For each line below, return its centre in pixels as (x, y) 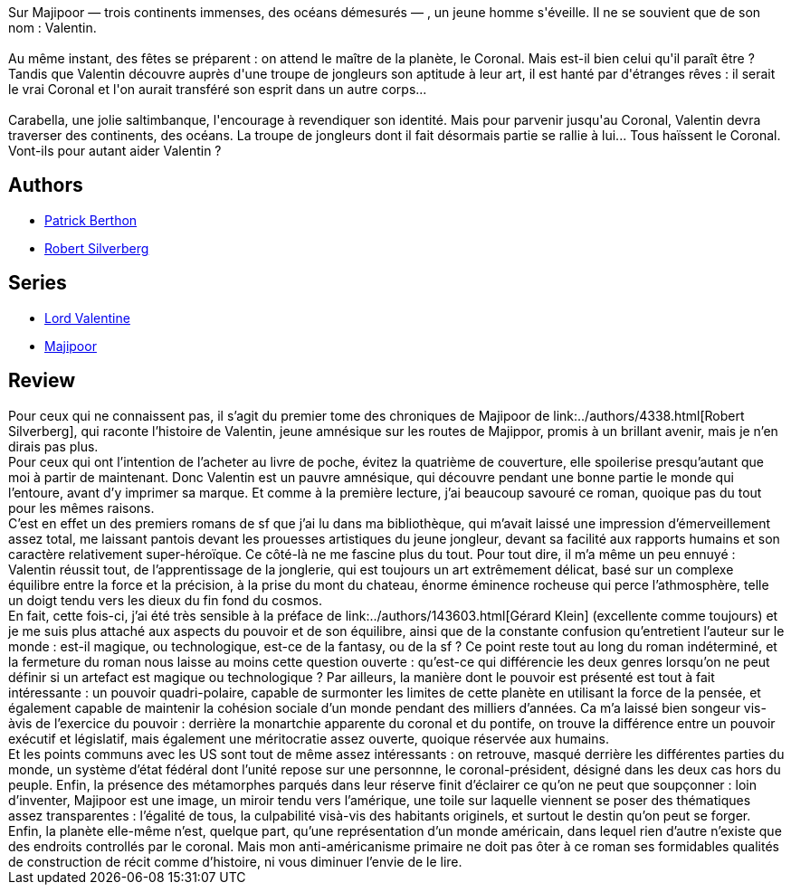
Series (38, 283)
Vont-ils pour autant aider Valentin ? (115, 151)
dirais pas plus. (53, 446)
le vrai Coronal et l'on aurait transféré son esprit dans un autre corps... (218, 89)
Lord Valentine (87, 318)
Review (42, 381)
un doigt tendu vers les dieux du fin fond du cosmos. (165, 600)
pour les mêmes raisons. (81, 508)
